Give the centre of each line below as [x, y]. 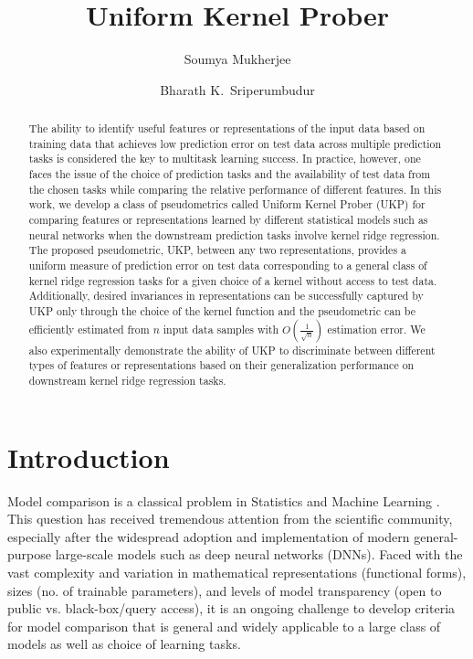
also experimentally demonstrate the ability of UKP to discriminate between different [232, 350]
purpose [29, 554]
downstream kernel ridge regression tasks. [127, 380]
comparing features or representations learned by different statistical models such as [228, 220]
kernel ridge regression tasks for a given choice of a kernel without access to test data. [233, 280]
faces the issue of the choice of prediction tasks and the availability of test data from [230, 174]
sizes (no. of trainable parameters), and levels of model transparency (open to [225, 590]
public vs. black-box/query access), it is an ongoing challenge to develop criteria [231, 608]
